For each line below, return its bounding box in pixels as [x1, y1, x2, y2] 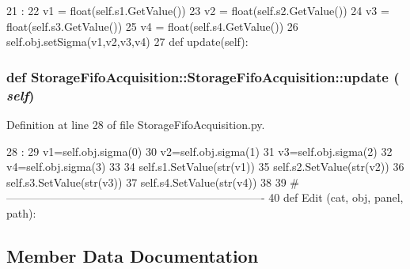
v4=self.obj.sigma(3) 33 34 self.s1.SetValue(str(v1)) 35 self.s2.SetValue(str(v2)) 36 [6, 158, 404, 175]
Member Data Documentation [6, 243, 259, 267]
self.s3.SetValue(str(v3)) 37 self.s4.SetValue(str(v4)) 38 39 [6, 173, 287, 190]
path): [6, 204, 36, 221]
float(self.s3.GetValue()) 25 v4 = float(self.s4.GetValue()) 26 [6, 17, 298, 34]
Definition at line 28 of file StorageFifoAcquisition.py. [6, 116, 265, 132]
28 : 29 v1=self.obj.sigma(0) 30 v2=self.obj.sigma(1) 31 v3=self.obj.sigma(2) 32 [6, 142, 393, 159]
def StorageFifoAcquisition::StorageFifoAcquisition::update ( [6, 66, 400, 86]
